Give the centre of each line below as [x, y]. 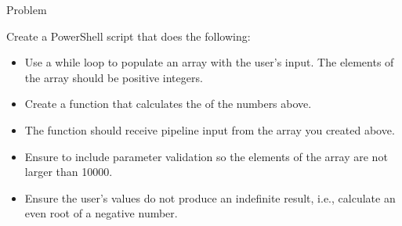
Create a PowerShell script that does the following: [129, 36]
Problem [27, 9]
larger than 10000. [69, 172]
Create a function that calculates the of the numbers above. [168, 104]
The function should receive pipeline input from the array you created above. [210, 129]
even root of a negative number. [101, 213]
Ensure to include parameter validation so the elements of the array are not [206, 156]
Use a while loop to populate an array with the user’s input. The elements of [209, 62]
